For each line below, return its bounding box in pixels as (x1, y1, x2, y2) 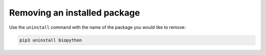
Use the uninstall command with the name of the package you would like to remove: (9, 24, 186, 30)
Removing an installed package (9, 7, 140, 18)
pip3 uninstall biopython (19, 37, 82, 43)
